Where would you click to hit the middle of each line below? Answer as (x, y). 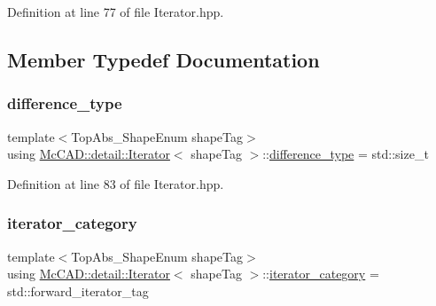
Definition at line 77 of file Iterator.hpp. (116, 12)
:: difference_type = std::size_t (346, 154)
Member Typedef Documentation (163, 59)
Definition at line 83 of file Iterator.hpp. (116, 183)
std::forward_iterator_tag (78, 290)
